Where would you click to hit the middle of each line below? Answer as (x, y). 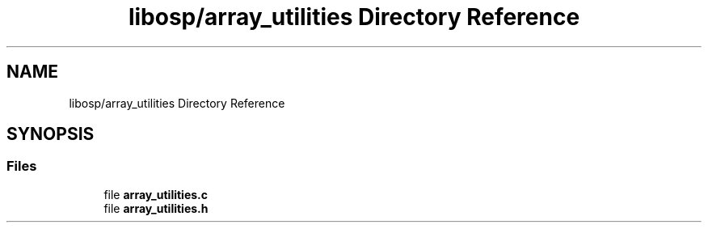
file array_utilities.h (156, 208)
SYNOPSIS (51, 134)
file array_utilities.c (156, 194)
